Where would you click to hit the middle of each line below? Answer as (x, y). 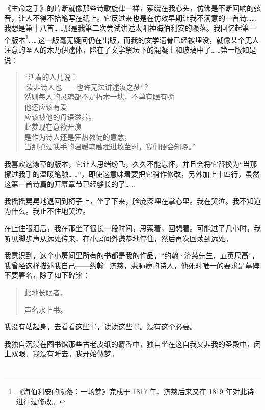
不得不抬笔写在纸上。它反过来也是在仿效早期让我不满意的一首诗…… (144, 18)
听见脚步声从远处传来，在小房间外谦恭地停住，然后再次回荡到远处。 (118, 238)
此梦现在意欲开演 (53, 127)
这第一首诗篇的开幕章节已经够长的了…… (70, 184)
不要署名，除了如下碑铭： (47, 275)
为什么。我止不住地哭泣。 (47, 211)
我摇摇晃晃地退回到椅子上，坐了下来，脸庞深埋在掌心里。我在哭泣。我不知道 (132, 201)
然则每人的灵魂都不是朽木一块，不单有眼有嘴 (99, 97)
